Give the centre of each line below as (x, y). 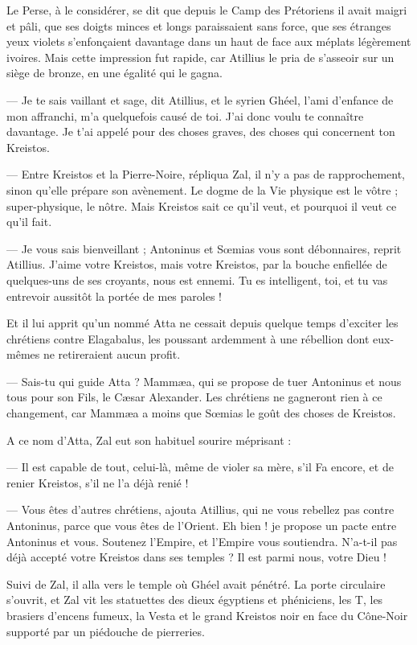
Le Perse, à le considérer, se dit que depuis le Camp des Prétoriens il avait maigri (207, 10)
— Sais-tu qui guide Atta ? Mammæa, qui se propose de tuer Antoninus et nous (204, 381)
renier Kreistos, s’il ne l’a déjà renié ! (98, 482)
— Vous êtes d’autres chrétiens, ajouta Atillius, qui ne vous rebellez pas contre (200, 509)
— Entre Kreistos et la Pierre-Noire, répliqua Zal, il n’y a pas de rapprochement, (206, 174)
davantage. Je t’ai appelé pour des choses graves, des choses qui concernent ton (201, 131)
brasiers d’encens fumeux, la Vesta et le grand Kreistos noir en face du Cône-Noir (207, 615)
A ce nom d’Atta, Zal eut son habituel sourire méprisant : (149, 440)
